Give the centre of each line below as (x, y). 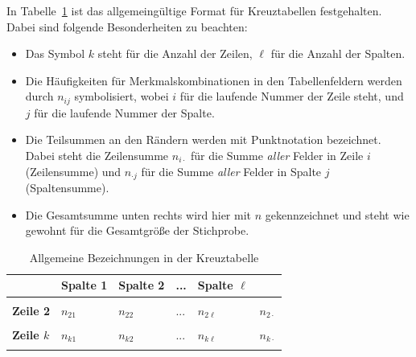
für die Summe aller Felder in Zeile (277, 156)
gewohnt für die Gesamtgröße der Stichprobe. (137, 230)
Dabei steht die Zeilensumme (97, 156)
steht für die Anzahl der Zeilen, (175, 53)
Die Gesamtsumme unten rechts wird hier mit (138, 214)
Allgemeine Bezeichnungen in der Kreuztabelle (144, 257)
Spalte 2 (142, 285)
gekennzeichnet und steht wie (337, 214)
